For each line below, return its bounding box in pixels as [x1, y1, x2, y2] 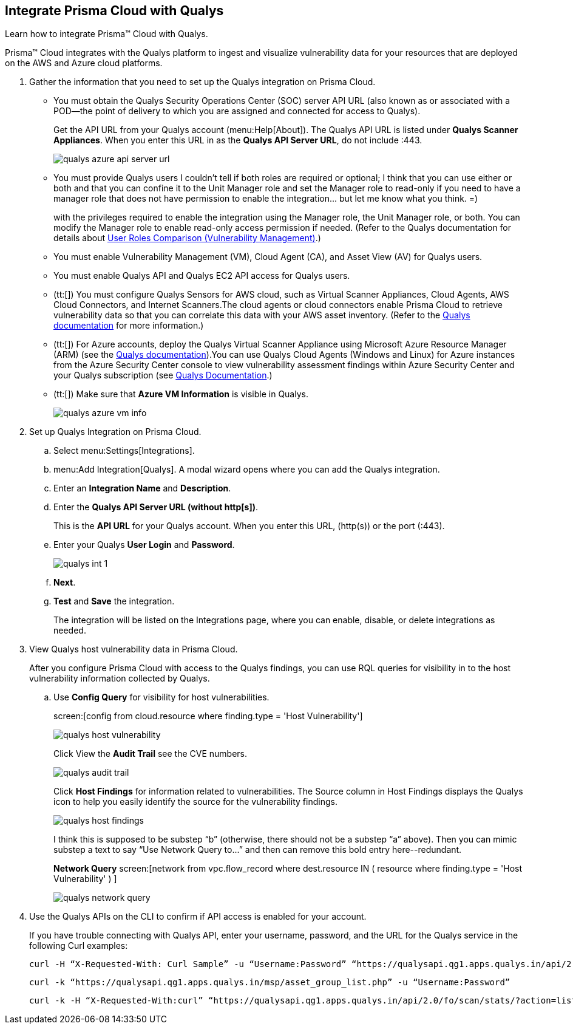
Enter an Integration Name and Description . [53, 483, 231, 494]
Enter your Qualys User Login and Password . [53, 539, 235, 550]
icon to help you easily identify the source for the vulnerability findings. [53, 796, 337, 807]
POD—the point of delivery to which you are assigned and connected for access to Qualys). [53, 106, 421, 117]
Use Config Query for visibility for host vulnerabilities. [53, 692, 270, 703]
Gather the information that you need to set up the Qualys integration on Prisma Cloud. [29, 77, 376, 87]
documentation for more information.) [53, 320, 204, 331]
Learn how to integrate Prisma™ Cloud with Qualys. [5, 29, 208, 39]
